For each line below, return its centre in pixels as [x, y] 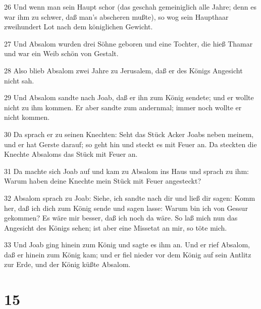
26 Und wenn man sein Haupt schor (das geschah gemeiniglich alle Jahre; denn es [130, 7]
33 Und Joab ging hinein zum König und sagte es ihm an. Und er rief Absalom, [127, 245]
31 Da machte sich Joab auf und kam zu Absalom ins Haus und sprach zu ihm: [126, 171]
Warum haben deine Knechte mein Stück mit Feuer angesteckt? [102, 181]
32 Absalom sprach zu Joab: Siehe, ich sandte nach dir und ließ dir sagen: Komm [130, 197]
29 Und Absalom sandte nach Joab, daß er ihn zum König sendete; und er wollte [129, 97]
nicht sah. [19, 80]
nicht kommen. [27, 117]
